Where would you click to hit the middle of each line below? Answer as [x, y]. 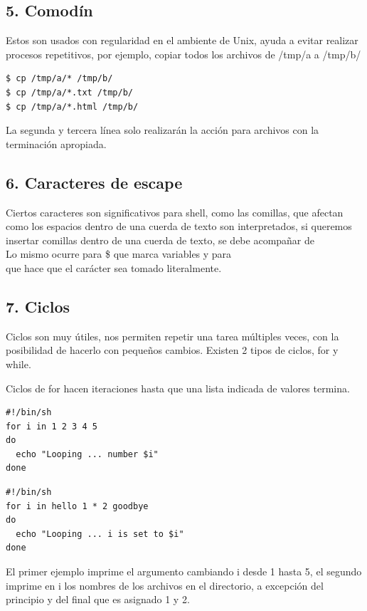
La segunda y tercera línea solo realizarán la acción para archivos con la [163, 130]
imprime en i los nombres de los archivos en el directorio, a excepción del [165, 585]
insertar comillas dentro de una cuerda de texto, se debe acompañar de [160, 240]
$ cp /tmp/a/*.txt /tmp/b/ [69, 92]
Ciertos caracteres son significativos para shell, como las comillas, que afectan [175, 212]
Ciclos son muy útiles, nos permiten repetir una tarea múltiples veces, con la [172, 336]
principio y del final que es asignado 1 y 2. [98, 599]
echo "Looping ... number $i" [87, 454]
